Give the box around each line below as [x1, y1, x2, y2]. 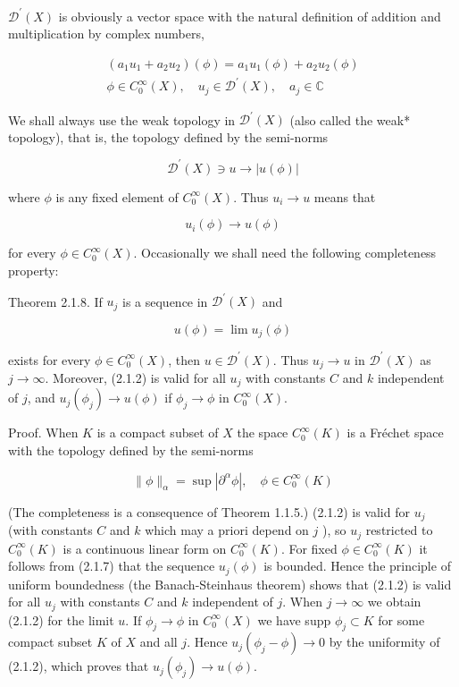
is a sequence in [121, 292, 208, 310]
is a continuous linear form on [63, 539, 227, 557]
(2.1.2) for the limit [8, 610, 114, 629]
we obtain [367, 592, 421, 611]
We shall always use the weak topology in [8, 110, 236, 129]
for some [378, 610, 425, 629]
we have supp [257, 610, 331, 629]
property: [8, 261, 59, 280]
